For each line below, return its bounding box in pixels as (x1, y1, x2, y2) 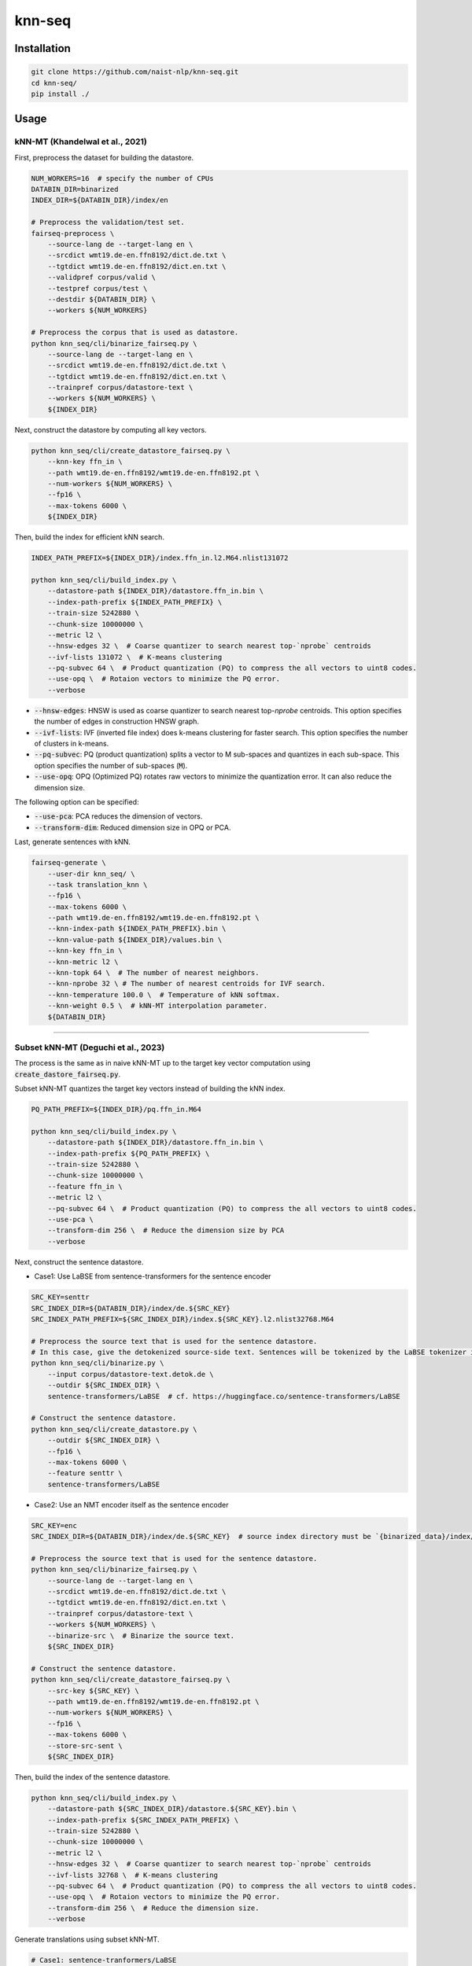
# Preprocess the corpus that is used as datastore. (31, 328, 239, 337)
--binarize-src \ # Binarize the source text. (47, 1631, 235, 1640)
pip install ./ (31, 89, 90, 98)
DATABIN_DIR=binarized (31, 185, 119, 194)
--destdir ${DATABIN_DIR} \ (47, 295, 157, 304)
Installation (14, 42, 71, 55)
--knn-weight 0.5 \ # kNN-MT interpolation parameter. (47, 1001, 268, 1011)
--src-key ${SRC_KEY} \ (47, 1686, 139, 1695)
